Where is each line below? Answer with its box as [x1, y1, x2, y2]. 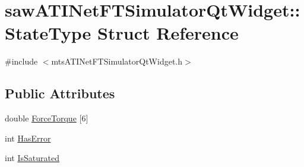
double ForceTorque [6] [5, 112, 88, 124]
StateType [5, 21, 91, 45]
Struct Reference [97, 21, 239, 45]
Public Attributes [5, 84, 115, 102]
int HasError [5, 131, 51, 144]
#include [5, 55, 38, 68]
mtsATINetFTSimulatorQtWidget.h [51, 55, 183, 68]
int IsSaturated [5, 152, 59, 164]
